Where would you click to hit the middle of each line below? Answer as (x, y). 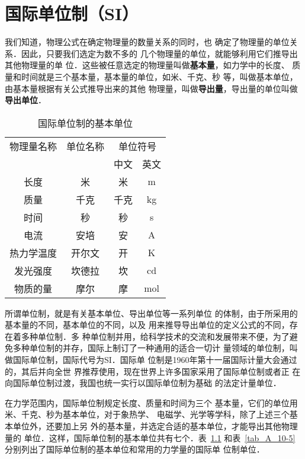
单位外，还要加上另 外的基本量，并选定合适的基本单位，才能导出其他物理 (155, 426)
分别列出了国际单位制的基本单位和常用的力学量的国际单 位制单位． (135, 449)
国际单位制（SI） (72, 13)
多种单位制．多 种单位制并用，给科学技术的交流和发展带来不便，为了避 (159, 336)
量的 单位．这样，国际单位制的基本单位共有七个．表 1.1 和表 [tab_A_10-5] (150, 437)
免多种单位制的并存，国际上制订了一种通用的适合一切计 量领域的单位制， (147, 348)
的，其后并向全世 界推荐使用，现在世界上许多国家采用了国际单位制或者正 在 (153, 371)
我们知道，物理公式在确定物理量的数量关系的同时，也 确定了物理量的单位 (147, 42)
